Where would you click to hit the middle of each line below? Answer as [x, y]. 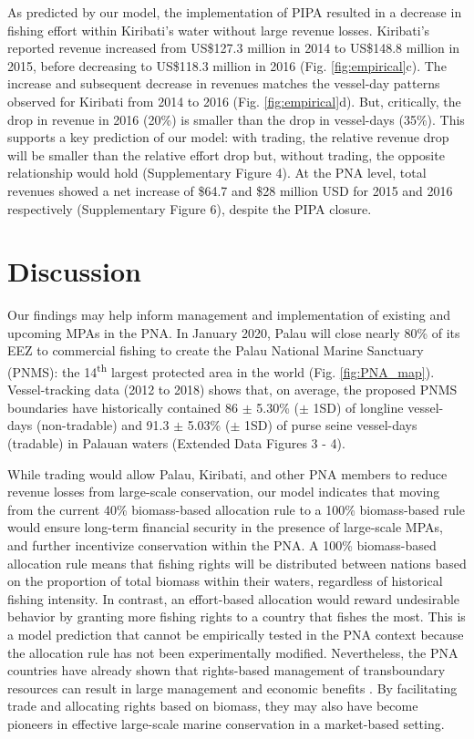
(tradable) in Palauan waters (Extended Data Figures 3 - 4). [176, 443]
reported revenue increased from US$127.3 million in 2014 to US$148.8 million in [234, 48]
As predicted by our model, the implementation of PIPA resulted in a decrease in [235, 12]
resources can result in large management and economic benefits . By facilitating [232, 688]
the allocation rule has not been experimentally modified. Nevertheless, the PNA [233, 652]
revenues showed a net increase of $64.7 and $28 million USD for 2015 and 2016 [230, 190]
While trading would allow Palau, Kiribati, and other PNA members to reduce [227, 473]
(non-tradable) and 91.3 [103, 425]
